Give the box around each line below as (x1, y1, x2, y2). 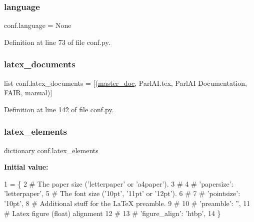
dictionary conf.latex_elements (4, 145, 98, 155)
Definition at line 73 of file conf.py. (4, 36, 110, 47)
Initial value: (4, 162, 48, 172)
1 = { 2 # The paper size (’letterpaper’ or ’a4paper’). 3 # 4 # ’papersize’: (4, 178, 233, 189)
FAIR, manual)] (4, 87, 52, 98)
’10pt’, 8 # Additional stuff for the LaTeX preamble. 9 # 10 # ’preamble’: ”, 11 (4, 198, 250, 208)
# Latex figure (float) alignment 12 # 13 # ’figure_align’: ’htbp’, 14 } (4, 208, 221, 218)
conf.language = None (4, 20, 71, 30)
